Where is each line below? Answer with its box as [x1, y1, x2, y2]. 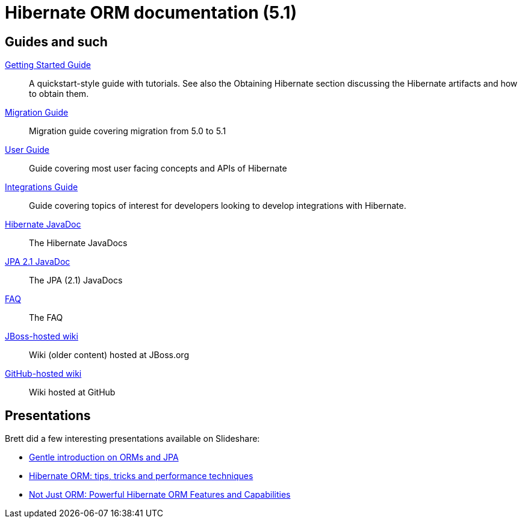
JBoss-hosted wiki [5, 331, 78, 342]
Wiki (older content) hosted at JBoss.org [29, 350, 189, 361]
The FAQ [29, 312, 63, 323]
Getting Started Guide [5, 60, 91, 70]
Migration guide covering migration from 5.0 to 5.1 [29, 126, 226, 137]
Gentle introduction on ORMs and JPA [29, 452, 179, 463]
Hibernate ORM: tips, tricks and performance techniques [29, 471, 253, 481]
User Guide [5, 144, 50, 155]
